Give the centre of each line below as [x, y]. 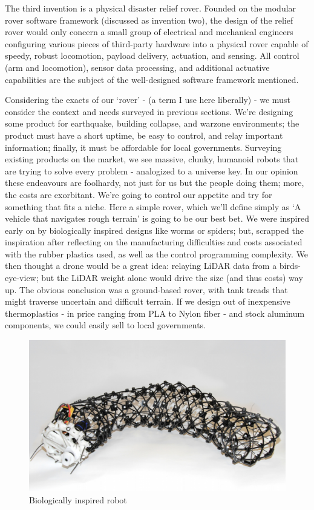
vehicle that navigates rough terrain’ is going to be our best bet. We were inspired [157, 218]
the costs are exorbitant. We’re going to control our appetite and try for [139, 194]
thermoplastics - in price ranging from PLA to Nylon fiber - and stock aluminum [155, 313]
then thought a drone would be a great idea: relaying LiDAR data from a [141, 266]
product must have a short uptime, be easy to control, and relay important [144, 135]
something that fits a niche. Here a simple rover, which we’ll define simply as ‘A [153, 206]
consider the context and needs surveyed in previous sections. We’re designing [149, 111]
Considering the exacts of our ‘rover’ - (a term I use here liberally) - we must [148, 100]
